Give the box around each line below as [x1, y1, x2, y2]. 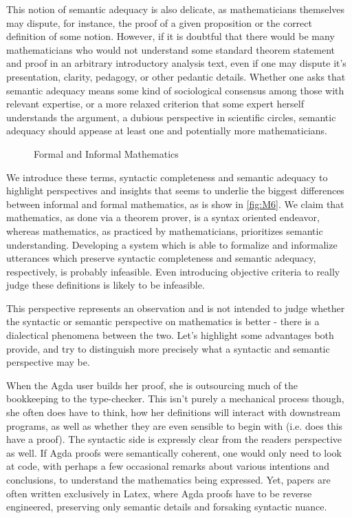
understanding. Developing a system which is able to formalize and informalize [6, 237, 338, 251]
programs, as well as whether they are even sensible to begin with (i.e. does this [6, 418, 343, 433]
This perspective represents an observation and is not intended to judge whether [6, 300, 345, 315]
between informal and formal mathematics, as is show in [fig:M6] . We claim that [6, 196, 344, 211]
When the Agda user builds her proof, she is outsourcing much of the [6, 377, 298, 392]
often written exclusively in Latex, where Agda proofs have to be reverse [6, 486, 312, 500]
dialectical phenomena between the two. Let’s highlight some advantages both [6, 328, 334, 342]
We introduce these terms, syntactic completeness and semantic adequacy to [6, 169, 328, 184]
